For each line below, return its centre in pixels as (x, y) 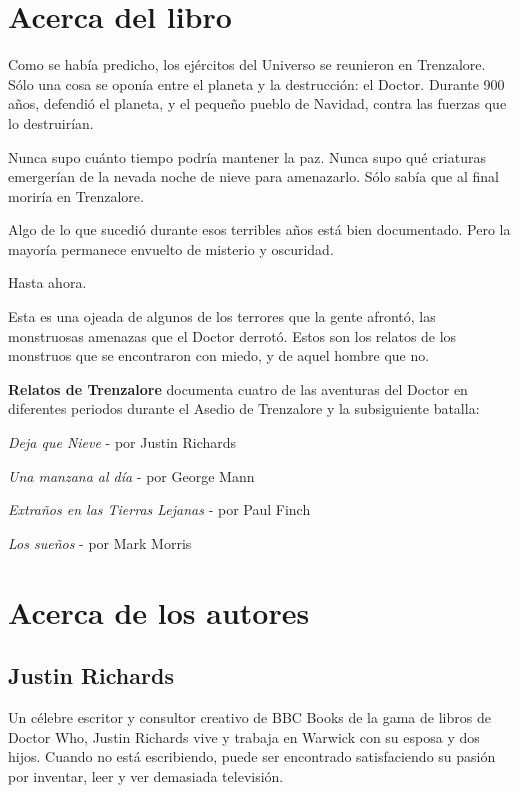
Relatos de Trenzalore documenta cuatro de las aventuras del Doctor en (238, 388)
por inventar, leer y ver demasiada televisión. (146, 775)
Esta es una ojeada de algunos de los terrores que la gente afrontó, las (222, 316)
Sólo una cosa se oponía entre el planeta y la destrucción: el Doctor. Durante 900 (256, 83)
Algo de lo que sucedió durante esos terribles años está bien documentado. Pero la (259, 229)
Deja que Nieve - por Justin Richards (122, 442)
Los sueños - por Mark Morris (100, 542)
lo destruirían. (51, 122)
